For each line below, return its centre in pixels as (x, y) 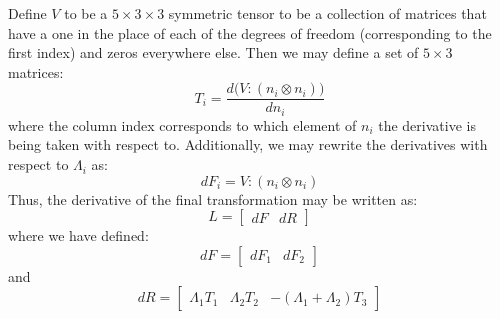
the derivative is (427, 124)
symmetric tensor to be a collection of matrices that (327, 13)
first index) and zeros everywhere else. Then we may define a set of (213, 52)
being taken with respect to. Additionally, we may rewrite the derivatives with (248, 144)
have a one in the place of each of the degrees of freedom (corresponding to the (250, 32)
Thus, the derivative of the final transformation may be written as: (213, 198)
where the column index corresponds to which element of (182, 124)
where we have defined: (78, 235)
